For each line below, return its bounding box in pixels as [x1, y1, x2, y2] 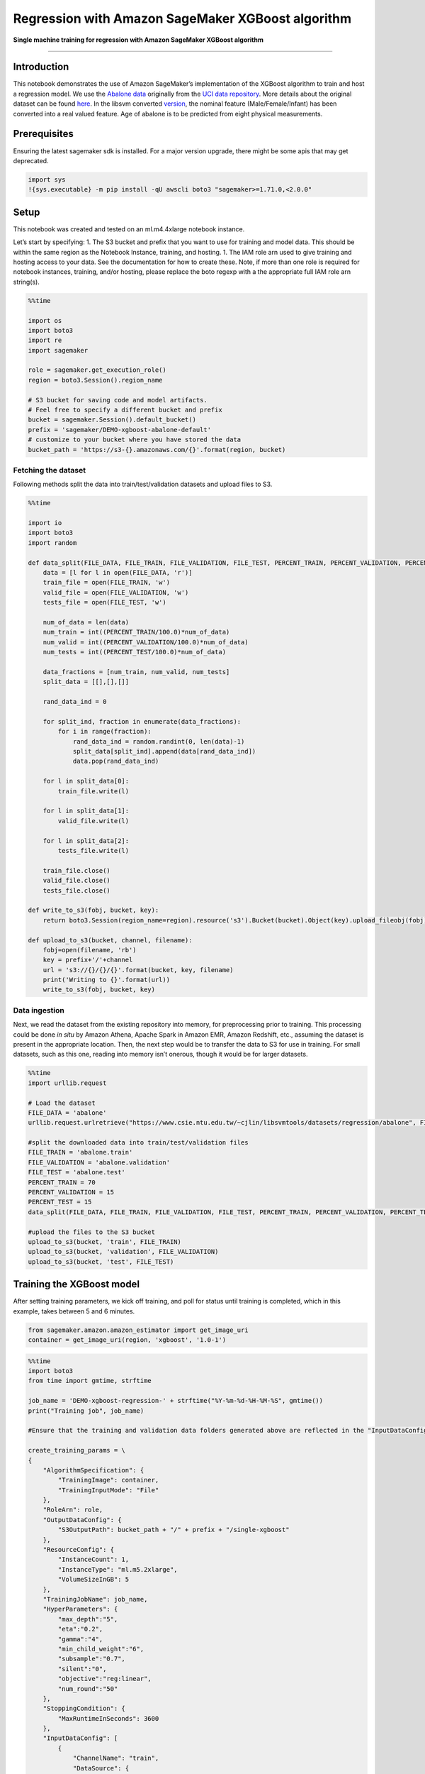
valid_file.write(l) [57, 817, 130, 825]
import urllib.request [28, 1079, 107, 1087]
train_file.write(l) [57, 787, 130, 795]
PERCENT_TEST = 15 [28, 1198, 92, 1206]
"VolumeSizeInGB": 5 [57, 1575, 130, 1584]
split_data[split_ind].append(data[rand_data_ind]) [72, 747, 256, 756]
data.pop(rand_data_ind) [72, 757, 159, 766]
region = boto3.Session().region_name [28, 376, 163, 384]
